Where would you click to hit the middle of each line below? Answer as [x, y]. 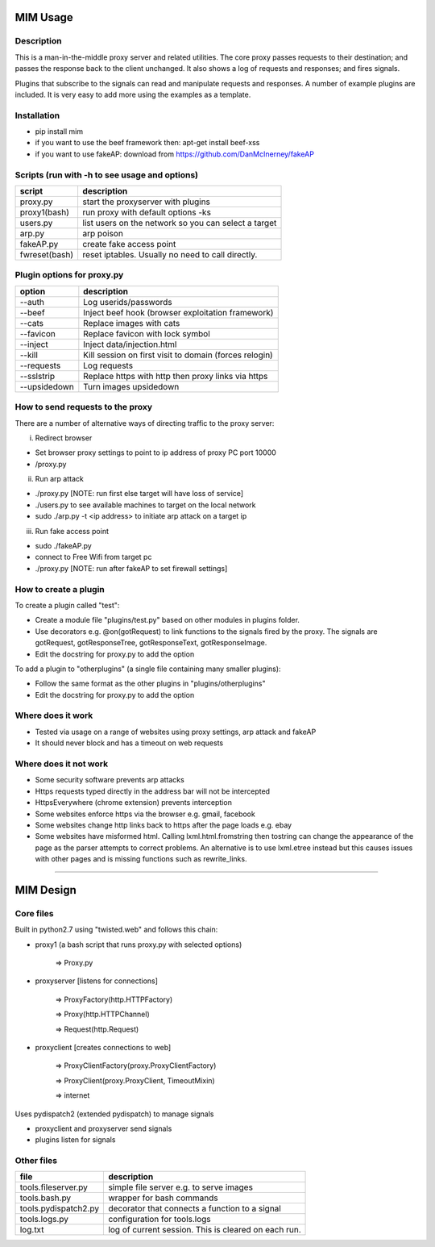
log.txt [32, 1230]
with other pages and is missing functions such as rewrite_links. [141, 859]
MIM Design [46, 890]
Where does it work [54, 715]
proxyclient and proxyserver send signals [104, 1128]
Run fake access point [72, 531]
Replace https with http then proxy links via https [176, 376]
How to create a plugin [60, 589]
